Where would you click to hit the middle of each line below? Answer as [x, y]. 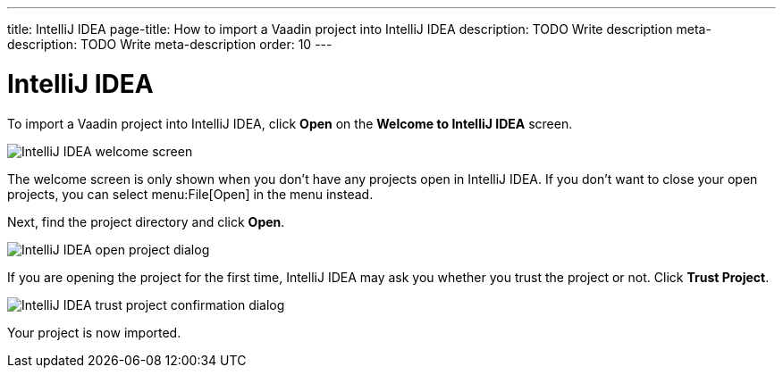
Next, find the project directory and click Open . [146, 221]
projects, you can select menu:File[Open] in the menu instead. [190, 194]
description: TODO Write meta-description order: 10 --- [170, 44]
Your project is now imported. [94, 332]
